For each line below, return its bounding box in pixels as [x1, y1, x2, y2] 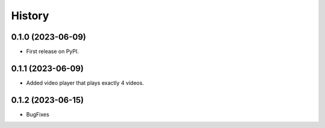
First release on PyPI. [26, 48, 79, 55]
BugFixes [26, 111, 49, 118]
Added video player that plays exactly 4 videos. [26, 79, 144, 87]
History [11, 9, 49, 22]
